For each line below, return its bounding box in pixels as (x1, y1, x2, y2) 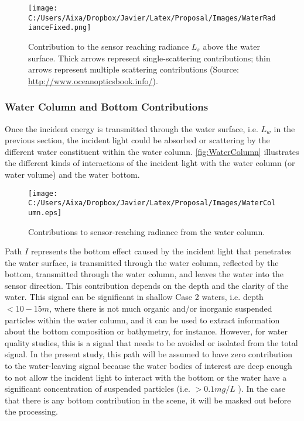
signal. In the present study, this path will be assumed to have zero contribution (5, 348, 292, 360)
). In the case (238, 382, 285, 395)
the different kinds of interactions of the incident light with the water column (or (5, 157, 295, 169)
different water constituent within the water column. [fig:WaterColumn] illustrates (5, 145, 299, 157)
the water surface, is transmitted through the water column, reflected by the (5, 256, 279, 268)
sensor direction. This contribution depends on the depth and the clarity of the (5, 279, 288, 291)
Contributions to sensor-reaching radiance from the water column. (28, 225, 265, 237)
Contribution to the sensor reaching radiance (28, 40, 189, 52)
